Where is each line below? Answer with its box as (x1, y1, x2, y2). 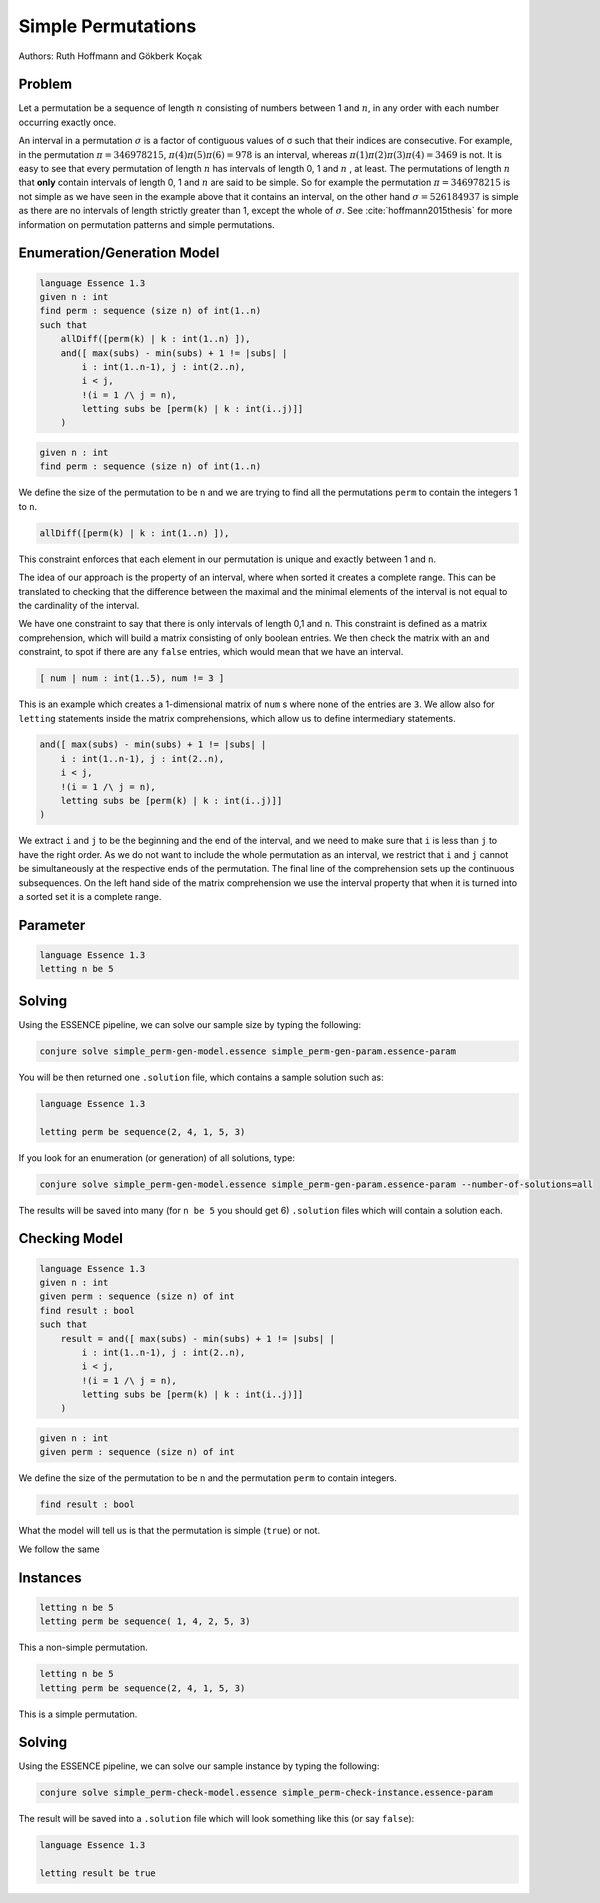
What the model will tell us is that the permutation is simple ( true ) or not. (18, 1525, 320, 1537)
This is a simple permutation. (18, 1708, 138, 1720)
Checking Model (18, 1230, 124, 1247)
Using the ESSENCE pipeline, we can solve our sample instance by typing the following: (18, 1760, 380, 1772)
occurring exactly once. (18, 116, 117, 128)
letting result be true (39, 1868, 157, 1879)
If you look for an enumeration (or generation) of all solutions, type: (18, 1151, 295, 1164)
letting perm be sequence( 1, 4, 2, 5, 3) (39, 1616, 251, 1627)
